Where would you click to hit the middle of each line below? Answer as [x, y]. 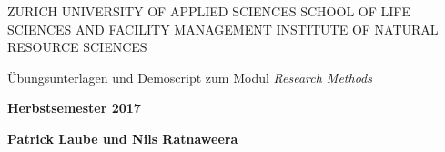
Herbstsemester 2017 [74, 108]
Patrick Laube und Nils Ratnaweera [123, 138]
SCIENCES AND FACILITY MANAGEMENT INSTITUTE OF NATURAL [223, 29]
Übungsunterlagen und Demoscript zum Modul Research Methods [190, 77]
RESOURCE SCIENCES [77, 47]
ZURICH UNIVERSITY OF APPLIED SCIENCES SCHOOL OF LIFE [209, 11]
